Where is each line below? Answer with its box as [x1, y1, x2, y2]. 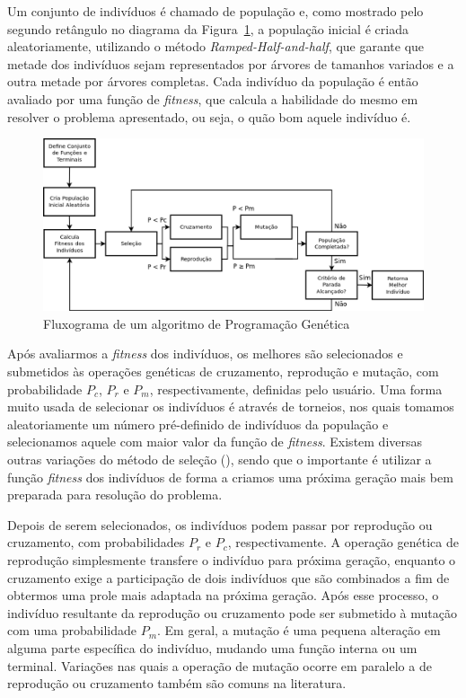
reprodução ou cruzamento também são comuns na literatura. [7, 674, 347, 693]
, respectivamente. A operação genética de [227, 533, 459, 552]
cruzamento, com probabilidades [7, 533, 185, 552]
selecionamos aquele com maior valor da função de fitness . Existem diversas [7, 432, 423, 451]
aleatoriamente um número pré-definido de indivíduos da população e [7, 414, 389, 433]
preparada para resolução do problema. [7, 485, 223, 504]
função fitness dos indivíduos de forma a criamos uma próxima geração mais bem [7, 467, 453, 486]
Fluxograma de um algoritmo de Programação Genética [43, 314, 350, 332]
